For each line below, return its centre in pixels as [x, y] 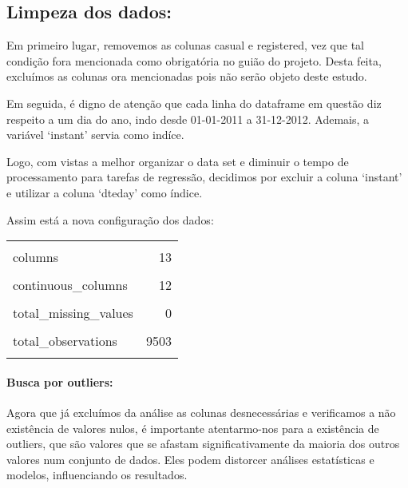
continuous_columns [70, 285]
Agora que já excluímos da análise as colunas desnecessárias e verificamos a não [201, 412]
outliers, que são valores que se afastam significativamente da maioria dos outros [203, 444]
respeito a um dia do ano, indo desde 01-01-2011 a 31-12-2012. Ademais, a [188, 119]
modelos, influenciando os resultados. [97, 475]
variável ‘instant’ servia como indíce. [95, 135]
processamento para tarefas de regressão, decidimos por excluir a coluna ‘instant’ [204, 177]
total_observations [65, 341]
